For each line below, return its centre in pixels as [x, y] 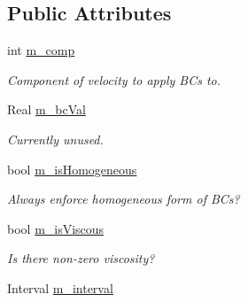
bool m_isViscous [56, 228]
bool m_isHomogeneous [72, 169]
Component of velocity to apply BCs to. [114, 79]
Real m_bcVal [46, 109]
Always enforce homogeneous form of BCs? [124, 199]
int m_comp [41, 50]
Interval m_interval [60, 287]
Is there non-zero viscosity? [81, 258]
